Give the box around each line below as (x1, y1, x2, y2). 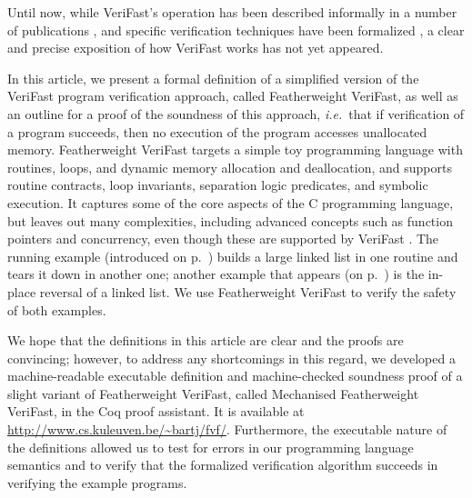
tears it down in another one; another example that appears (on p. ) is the (7, 264, 425, 284)
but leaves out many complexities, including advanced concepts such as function (7, 211, 453, 230)
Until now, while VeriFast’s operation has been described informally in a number (7, 3, 457, 21)
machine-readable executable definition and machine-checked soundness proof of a (7, 366, 463, 385)
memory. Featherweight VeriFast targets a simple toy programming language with (7, 140, 463, 159)
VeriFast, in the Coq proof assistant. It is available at (7, 402, 305, 421)
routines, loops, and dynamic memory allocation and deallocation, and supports (7, 157, 452, 176)
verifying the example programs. (7, 473, 187, 492)
